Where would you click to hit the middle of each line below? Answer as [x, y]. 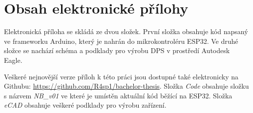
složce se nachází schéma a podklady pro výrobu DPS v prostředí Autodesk [117, 50]
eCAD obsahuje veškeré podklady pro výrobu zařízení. [85, 105]
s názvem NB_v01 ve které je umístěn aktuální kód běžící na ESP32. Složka [118, 95]
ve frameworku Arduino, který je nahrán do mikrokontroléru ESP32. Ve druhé [121, 41]
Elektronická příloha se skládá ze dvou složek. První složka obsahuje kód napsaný [126, 31]
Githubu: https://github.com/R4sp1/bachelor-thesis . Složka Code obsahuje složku [126, 86]
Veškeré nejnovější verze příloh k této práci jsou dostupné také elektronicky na [121, 76]
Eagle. [13, 60]
